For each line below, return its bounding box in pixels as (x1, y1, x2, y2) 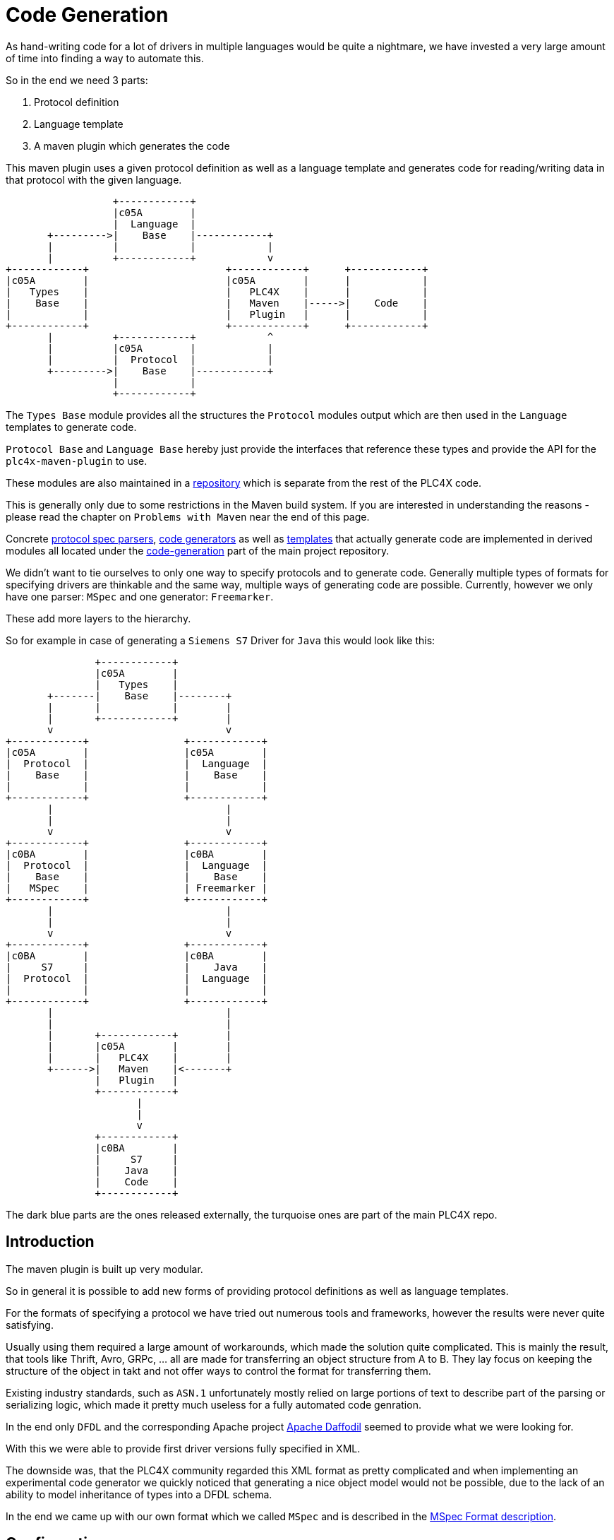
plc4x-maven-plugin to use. (6, 454, 148, 467)
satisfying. (6, 1318, 54, 1331)
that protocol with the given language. (6, 173, 182, 186)
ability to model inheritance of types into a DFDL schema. (6, 1488, 272, 1500)
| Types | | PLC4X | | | (6, 285, 428, 297)
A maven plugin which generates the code (34, 139, 230, 152)
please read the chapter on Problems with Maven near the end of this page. (6, 510, 370, 523)
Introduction (6, 1233, 95, 1251)
